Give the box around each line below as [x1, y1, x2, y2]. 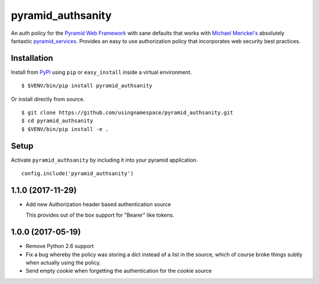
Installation [11, 53, 53, 63]
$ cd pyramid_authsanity [21, 117, 93, 124]
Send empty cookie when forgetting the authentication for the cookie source [25, 267, 212, 275]
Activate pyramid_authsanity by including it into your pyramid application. [11, 156, 198, 164]
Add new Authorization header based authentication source [25, 201, 171, 208]
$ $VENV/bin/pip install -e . [21, 126, 109, 132]
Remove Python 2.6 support [25, 243, 94, 250]
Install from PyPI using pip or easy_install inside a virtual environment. [11, 68, 192, 76]
